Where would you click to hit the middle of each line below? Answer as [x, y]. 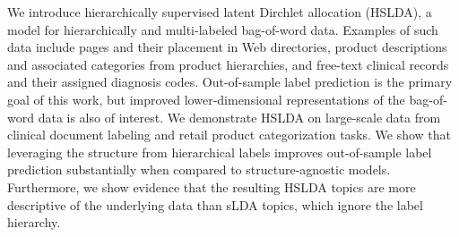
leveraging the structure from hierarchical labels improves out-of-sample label [220, 152]
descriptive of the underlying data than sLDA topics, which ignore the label [215, 204]
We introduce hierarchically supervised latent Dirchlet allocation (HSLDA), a [220, 12]
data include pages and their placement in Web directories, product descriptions [227, 47]
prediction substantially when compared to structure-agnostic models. [199, 169]
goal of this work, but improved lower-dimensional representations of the [206, 99]
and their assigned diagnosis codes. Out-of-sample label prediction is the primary [230, 82]
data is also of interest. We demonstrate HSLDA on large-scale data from [239, 117]
